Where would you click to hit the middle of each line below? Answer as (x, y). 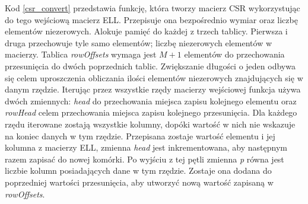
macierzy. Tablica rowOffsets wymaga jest (81, 54)
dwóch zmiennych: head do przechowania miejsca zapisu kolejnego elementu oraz (151, 101)
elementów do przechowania (234, 54)
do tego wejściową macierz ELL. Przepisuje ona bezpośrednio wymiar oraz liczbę (151, 19)
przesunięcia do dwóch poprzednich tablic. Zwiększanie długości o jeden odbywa (150, 66)
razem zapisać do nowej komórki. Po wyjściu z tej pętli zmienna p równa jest (145, 159)
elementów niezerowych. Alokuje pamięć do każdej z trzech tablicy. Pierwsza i (146, 31)
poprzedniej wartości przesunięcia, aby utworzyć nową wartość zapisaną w (139, 182)
